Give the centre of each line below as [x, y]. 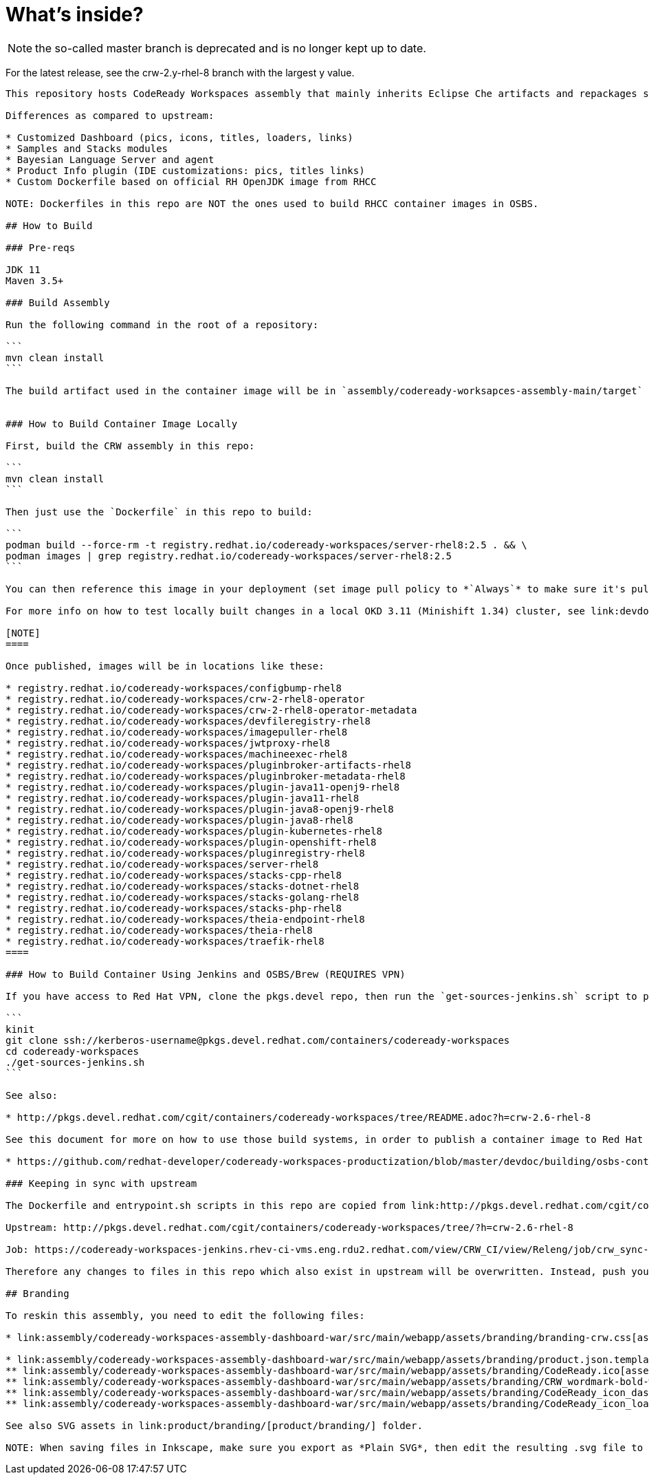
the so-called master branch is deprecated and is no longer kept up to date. [231, 48]
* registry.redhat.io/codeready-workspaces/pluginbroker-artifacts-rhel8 [209, 765]
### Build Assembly [58, 302]
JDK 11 [23, 269]
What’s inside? [75, 14]
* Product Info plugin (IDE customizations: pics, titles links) [185, 170]
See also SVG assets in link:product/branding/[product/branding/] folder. [214, 1425]
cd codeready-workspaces [72, 1051]
